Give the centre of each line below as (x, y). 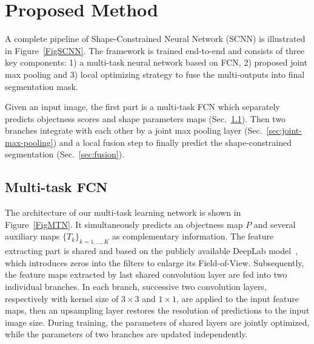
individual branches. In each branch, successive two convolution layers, (136, 287)
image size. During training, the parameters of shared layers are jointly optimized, (157, 322)
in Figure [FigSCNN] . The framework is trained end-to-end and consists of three (155, 50)
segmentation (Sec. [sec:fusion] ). (65, 154)
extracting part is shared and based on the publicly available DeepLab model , (151, 251)
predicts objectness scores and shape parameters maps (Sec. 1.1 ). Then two (145, 118)
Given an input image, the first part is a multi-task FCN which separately (142, 107)
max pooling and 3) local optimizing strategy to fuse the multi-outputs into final (155, 74)
